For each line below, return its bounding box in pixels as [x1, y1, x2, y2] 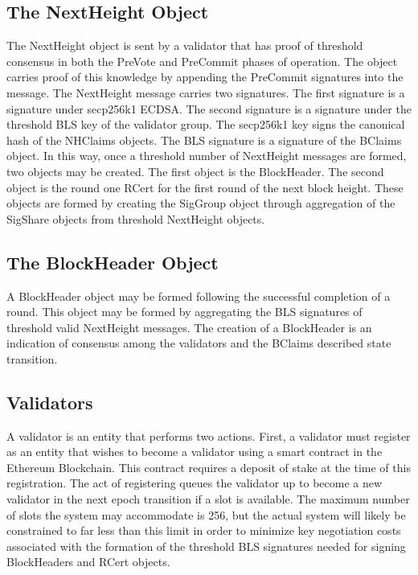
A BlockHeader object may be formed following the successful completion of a [6, 287, 391, 304]
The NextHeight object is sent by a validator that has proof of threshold [6, 37, 363, 54]
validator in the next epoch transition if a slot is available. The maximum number [6, 491, 410, 507]
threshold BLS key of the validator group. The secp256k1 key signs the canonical [6, 116, 405, 133]
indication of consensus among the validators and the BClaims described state [6, 335, 391, 351]
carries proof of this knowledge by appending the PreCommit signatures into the [6, 68, 404, 85]
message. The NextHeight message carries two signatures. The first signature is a [6, 84, 405, 101]
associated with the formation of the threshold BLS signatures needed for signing [6, 537, 406, 554]
